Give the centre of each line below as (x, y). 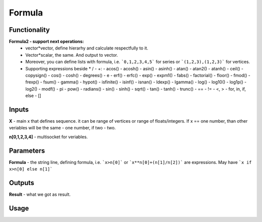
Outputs (22, 182)
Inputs (19, 110)
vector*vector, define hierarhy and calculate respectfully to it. (87, 48)
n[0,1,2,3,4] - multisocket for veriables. (49, 137)
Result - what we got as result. (40, 194)
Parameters (27, 151)
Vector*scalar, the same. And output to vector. (72, 55)
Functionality (29, 30)
